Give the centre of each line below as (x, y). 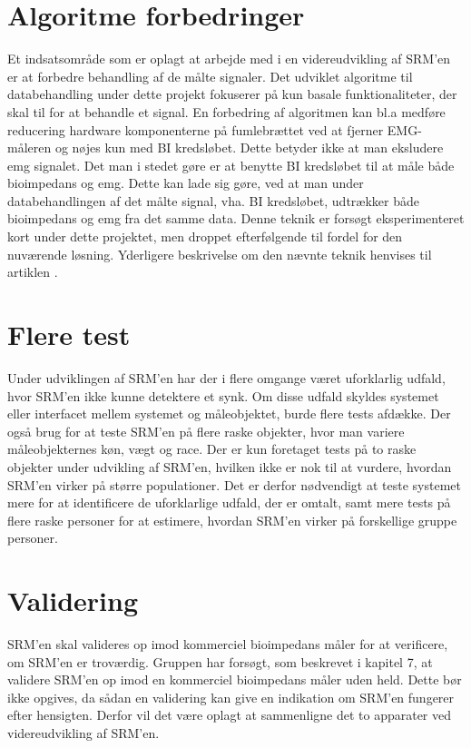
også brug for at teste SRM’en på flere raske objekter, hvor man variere (206, 431)
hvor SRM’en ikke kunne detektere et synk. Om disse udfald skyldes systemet (223, 395)
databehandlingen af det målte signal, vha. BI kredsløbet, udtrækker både (213, 200)
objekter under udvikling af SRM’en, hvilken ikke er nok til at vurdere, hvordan (230, 466)
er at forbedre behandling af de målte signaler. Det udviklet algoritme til (210, 76)
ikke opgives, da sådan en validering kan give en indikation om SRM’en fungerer (231, 697)
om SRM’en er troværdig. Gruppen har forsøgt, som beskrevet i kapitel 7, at (220, 661)
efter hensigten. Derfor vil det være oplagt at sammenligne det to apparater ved (230, 715)
